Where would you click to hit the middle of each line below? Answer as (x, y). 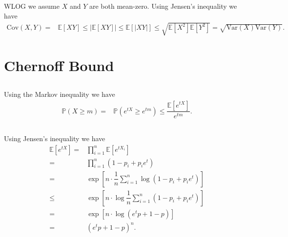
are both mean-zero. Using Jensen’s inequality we (163, 6)
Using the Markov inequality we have (60, 94)
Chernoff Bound (59, 65)
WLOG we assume (32, 6)
